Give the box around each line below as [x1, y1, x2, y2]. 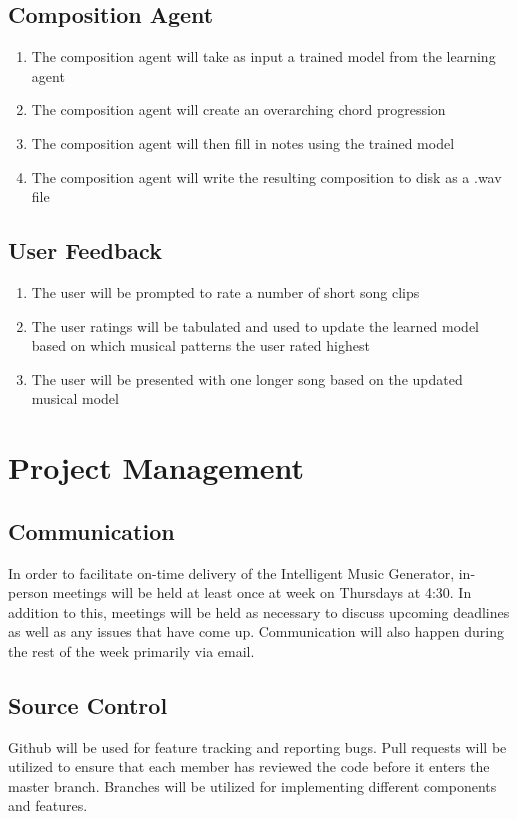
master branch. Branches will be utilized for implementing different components [8, 775, 497, 796]
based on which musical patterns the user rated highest [31, 335, 370, 356]
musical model [31, 388, 119, 409]
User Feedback [8, 235, 162, 266]
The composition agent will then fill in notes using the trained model [31, 132, 455, 153]
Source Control [8, 689, 168, 720]
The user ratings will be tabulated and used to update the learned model [31, 315, 479, 336]
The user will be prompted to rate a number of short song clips [31, 281, 420, 302]
